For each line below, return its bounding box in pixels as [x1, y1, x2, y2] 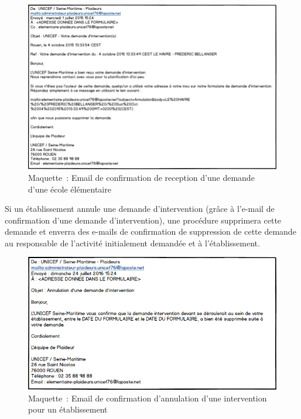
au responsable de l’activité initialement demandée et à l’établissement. [5, 236, 260, 249]
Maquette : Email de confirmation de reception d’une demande [28, 171, 255, 183]
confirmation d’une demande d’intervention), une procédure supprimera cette [5, 214, 282, 226]
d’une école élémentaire [28, 183, 111, 195]
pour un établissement [28, 403, 108, 415]
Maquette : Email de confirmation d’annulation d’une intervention [28, 391, 267, 404]
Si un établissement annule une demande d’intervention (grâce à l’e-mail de [5, 202, 275, 215]
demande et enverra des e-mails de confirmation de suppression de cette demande [5, 225, 296, 238]
